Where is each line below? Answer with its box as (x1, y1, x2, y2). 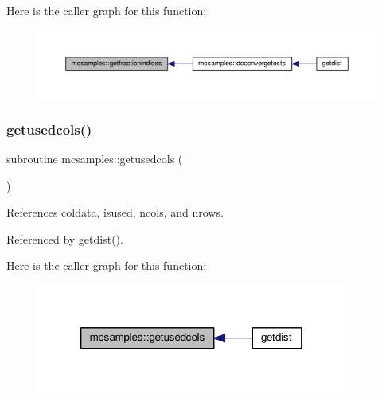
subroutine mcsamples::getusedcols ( (6, 150, 183, 167)
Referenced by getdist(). (6, 230, 123, 247)
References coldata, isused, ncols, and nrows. (6, 204, 224, 220)
